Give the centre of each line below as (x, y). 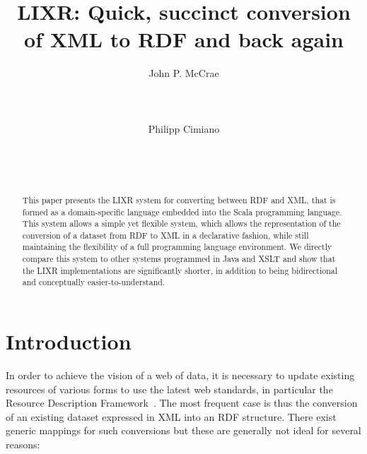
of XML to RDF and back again (184, 39)
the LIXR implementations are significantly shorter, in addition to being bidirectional (180, 270)
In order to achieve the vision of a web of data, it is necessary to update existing (180, 375)
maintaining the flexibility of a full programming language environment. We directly (177, 247)
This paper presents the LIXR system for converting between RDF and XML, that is (179, 199)
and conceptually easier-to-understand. (94, 282)
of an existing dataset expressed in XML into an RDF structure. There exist (171, 416)
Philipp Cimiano (184, 128)
